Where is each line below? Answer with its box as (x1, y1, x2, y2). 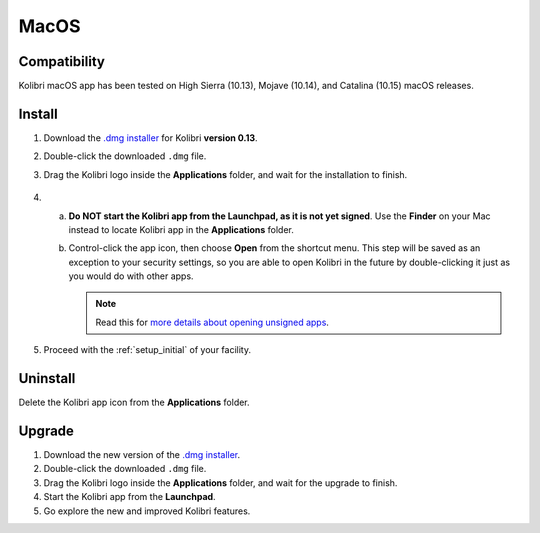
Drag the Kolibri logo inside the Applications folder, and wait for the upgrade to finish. (43, 476, 398, 489)
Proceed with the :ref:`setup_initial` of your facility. (43, 344, 252, 356)
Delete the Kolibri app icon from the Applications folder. (18, 396, 250, 409)
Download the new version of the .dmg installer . (43, 449, 241, 461)
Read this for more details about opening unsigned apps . (95, 316, 330, 328)
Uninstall (18, 370, 76, 387)
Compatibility (18, 53, 105, 70)
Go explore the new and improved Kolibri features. (43, 505, 251, 517)
